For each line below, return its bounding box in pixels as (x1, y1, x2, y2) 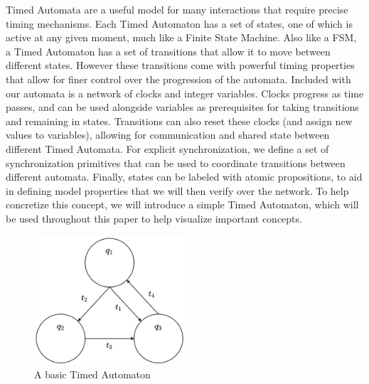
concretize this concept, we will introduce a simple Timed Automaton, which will (6, 197, 359, 212)
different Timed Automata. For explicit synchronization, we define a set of (6, 141, 329, 156)
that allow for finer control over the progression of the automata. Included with (6, 71, 351, 86)
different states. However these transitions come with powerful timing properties (6, 58, 355, 73)
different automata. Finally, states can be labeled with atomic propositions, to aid (6, 169, 363, 184)
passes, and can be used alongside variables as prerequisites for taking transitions (6, 100, 359, 114)
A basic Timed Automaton (34, 367, 151, 382)
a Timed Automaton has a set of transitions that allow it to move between (6, 43, 331, 58)
